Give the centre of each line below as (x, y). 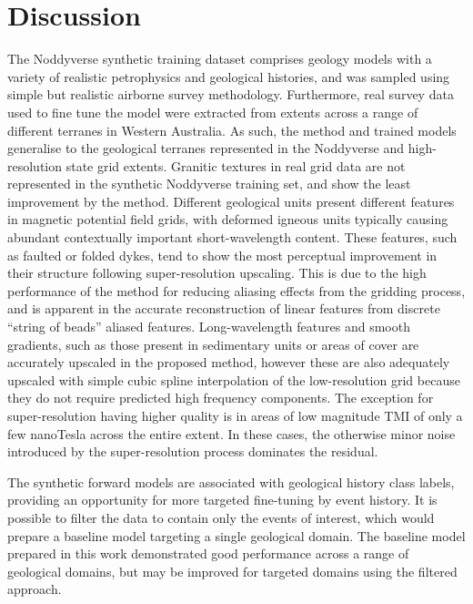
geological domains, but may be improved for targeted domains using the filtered (232, 571)
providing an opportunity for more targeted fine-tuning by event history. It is (222, 500)
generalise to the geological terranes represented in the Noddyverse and (206, 148)
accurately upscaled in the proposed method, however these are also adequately (229, 362)
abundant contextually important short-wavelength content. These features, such (232, 237)
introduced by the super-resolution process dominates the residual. (193, 451)
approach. (35, 589)
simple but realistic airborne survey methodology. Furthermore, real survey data (231, 94)
